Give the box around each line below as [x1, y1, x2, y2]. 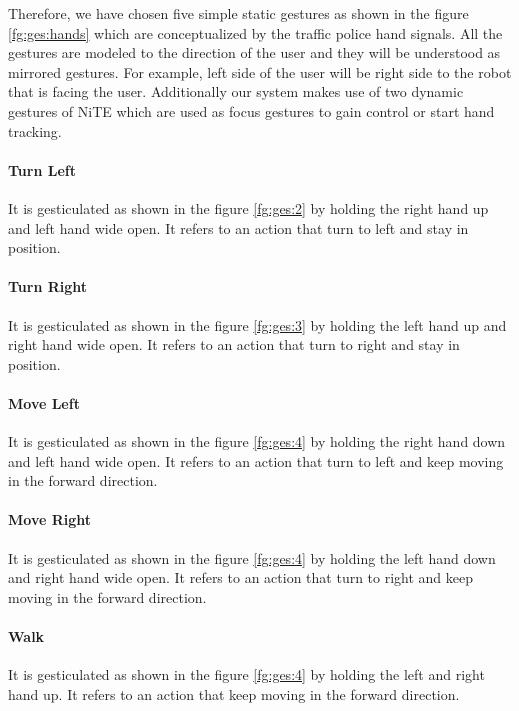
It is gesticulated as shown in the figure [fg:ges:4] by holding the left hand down [8, 547, 496, 568]
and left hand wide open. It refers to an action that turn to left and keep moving [8, 450, 504, 471]
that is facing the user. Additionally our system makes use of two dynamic [8, 81, 464, 102]
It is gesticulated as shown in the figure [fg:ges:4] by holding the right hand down [8, 431, 506, 452]
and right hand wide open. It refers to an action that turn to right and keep [8, 567, 474, 588]
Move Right [8, 509, 92, 530]
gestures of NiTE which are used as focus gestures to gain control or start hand [8, 100, 495, 121]
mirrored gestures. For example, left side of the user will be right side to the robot [8, 61, 512, 82]
